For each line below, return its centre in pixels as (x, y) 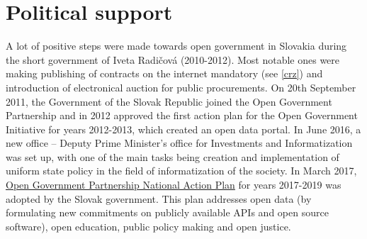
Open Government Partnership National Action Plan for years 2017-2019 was (174, 185)
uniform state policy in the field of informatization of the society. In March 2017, (181, 171)
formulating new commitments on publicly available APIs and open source (167, 212)
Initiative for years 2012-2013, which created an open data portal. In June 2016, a (183, 129)
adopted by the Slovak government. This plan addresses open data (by (159, 198)
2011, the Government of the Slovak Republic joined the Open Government (169, 101)
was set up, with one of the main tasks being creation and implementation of (173, 156)
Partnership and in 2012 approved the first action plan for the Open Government (182, 115)
